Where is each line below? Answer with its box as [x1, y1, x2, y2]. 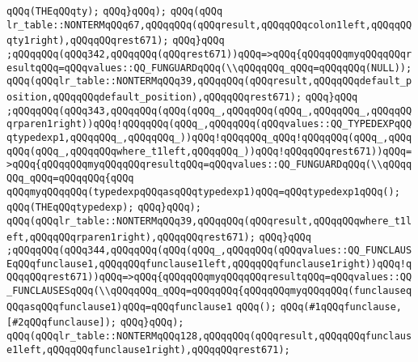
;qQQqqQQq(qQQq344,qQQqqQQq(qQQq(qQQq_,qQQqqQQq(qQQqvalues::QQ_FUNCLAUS [6, 245, 412, 257]
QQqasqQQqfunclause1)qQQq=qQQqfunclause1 [6, 300, 233, 313]
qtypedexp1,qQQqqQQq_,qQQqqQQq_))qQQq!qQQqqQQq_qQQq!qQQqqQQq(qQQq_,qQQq [6, 131, 412, 143]
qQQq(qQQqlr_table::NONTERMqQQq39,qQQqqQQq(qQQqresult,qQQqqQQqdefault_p [6, 75, 412, 87]
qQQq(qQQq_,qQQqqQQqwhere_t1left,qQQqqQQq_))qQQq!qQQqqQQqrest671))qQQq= [6, 145, 412, 157]
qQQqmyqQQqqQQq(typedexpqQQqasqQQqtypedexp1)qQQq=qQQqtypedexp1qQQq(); [6, 185, 400, 198]
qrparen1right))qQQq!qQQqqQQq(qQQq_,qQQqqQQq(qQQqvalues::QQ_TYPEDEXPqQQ [6, 118, 412, 130]
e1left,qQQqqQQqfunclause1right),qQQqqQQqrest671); [6, 343, 290, 356]
